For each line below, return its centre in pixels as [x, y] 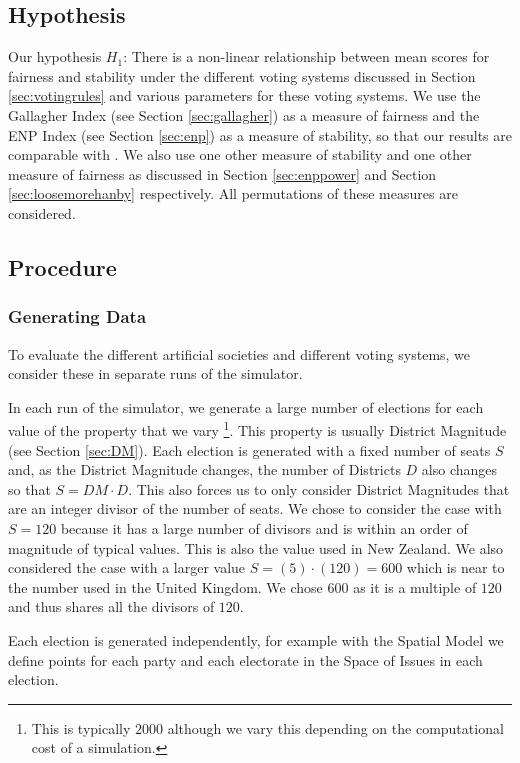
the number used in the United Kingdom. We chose [165, 586]
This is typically [81, 727]
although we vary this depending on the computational [335, 727]
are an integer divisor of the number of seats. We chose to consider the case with [255, 508]
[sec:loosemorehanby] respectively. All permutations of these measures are [233, 193]
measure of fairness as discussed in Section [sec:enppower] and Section [222, 173]
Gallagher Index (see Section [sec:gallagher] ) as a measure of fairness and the [244, 114]
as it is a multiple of [415, 586]
